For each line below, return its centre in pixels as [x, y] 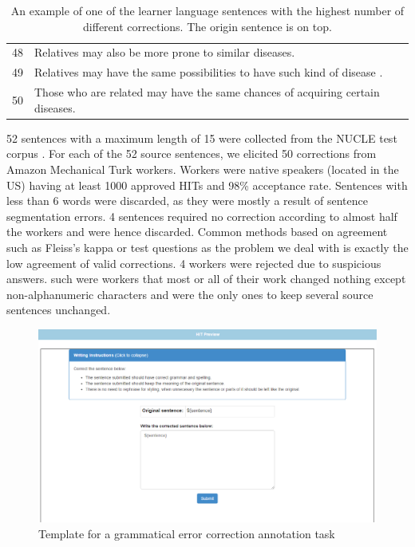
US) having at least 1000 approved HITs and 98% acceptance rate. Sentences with [207, 185]
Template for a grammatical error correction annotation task [187, 533]
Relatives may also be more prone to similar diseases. [165, 52]
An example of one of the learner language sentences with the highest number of [207, 10]
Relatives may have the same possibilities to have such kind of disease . [209, 72]
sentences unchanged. [59, 310]
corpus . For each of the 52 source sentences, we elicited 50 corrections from [192, 153]
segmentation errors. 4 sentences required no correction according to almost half [202, 216]
